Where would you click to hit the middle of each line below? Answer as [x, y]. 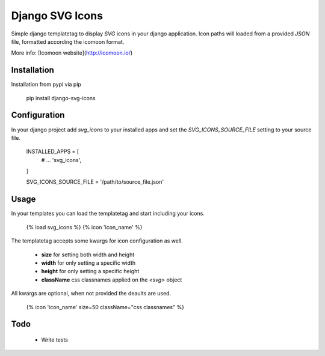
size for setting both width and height [88, 255]
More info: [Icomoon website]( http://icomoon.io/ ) [72, 53]
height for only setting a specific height [90, 271]
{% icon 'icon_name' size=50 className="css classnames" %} [105, 307]
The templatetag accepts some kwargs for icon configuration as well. [97, 241]
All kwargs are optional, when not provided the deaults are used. [91, 294]
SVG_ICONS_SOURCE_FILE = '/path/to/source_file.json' [95, 182]
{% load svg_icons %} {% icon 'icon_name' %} [84, 227]
